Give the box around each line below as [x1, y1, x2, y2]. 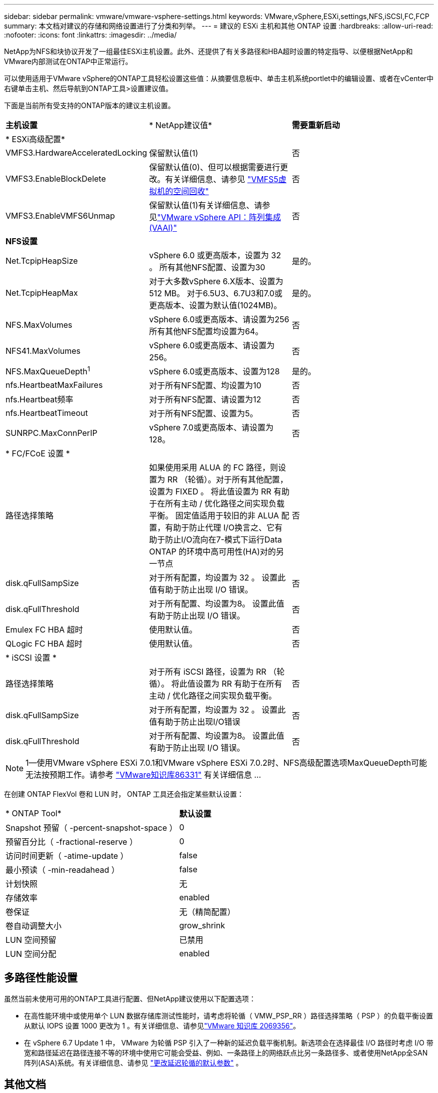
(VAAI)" [149, 223, 177, 233]
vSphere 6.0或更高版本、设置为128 [149, 366, 280, 376]
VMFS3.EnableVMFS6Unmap [5, 211, 115, 221]
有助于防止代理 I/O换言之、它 [165, 522, 274, 532]
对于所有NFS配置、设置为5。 [149, 408, 258, 418]
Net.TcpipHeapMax [5, 288, 78, 298]
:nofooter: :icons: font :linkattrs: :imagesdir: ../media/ [4, 31, 177, 39]
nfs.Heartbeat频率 [5, 394, 73, 404]
